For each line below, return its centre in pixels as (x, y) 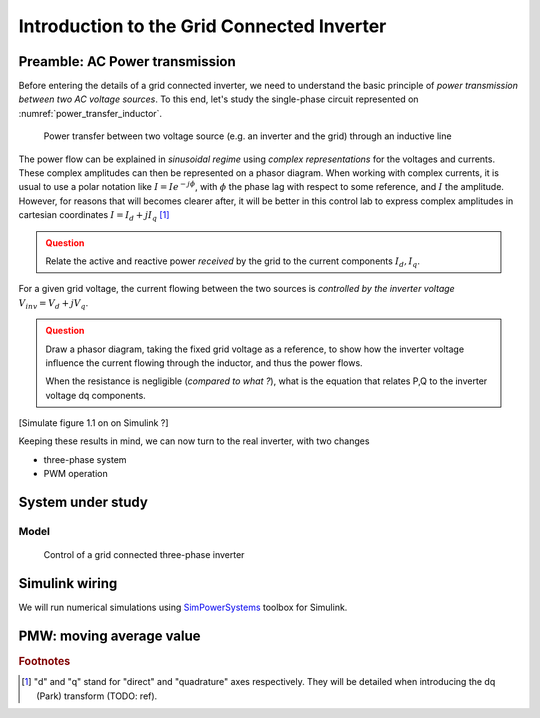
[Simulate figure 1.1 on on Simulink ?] (93, 423)
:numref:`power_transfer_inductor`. (90, 113)
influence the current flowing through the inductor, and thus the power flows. (204, 362)
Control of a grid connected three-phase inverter (144, 555)
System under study (83, 502)
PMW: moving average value (109, 635)
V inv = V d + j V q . (53, 303)
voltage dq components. (96, 395)
